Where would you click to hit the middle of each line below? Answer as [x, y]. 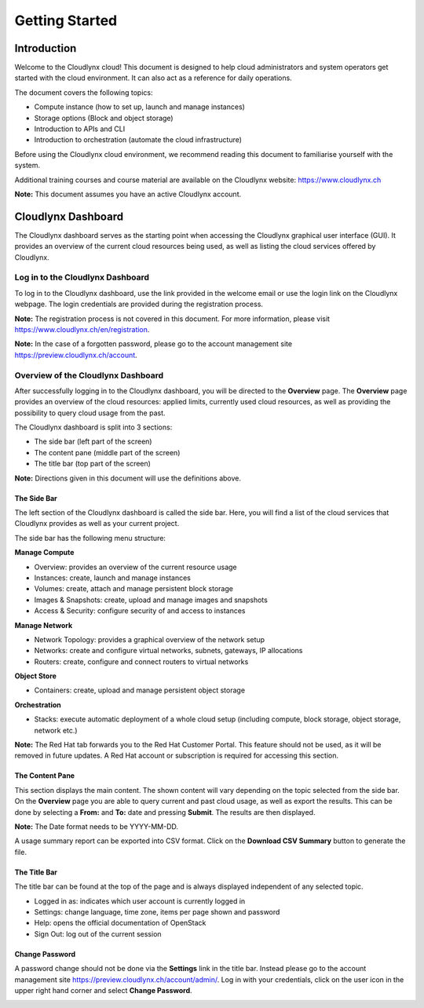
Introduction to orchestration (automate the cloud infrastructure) [138, 140]
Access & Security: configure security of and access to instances [140, 611]
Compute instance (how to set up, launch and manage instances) [139, 107]
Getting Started [66, 20]
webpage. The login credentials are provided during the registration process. [139, 304]
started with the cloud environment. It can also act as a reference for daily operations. [153, 78]
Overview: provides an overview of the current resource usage [135, 567]
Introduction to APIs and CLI [80, 129]
